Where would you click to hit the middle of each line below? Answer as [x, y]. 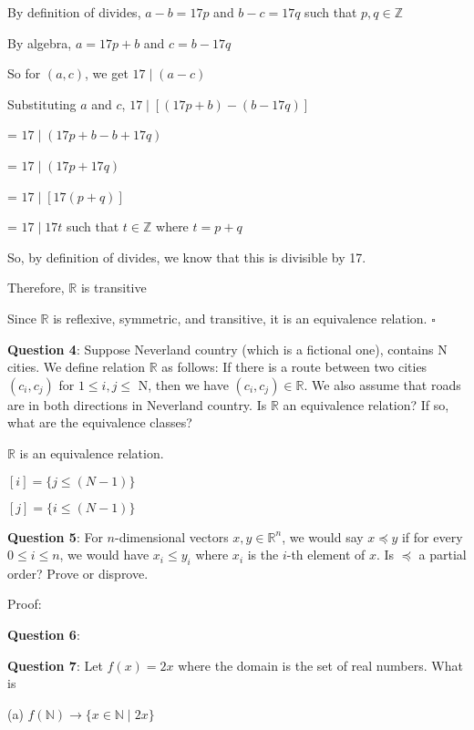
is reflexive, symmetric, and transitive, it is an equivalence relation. [240, 318]
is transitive [113, 288]
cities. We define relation [77, 367]
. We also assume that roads [382, 384]
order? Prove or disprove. [78, 573]
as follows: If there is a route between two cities [294, 367]
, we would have [104, 555]
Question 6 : [44, 635]
